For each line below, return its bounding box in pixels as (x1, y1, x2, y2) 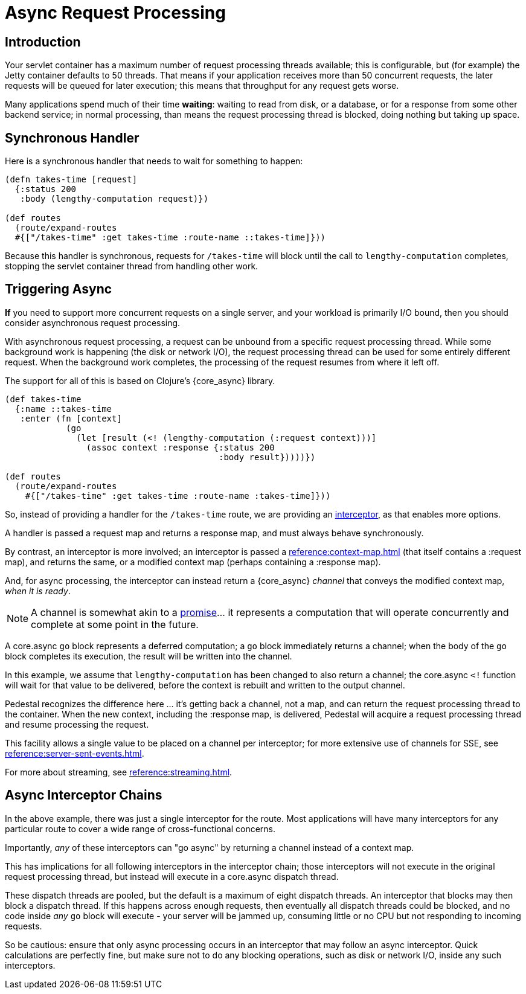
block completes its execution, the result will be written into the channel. (5, 650, 292, 661)
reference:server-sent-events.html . (5, 748, 144, 758)
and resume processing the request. (5, 719, 149, 729)
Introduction (5, 34, 81, 50)
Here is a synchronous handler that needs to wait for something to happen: (5, 156, 303, 167)
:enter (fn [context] (20, 413, 122, 423)
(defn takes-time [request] (5, 175, 138, 185)
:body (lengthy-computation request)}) (20, 194, 209, 204)
